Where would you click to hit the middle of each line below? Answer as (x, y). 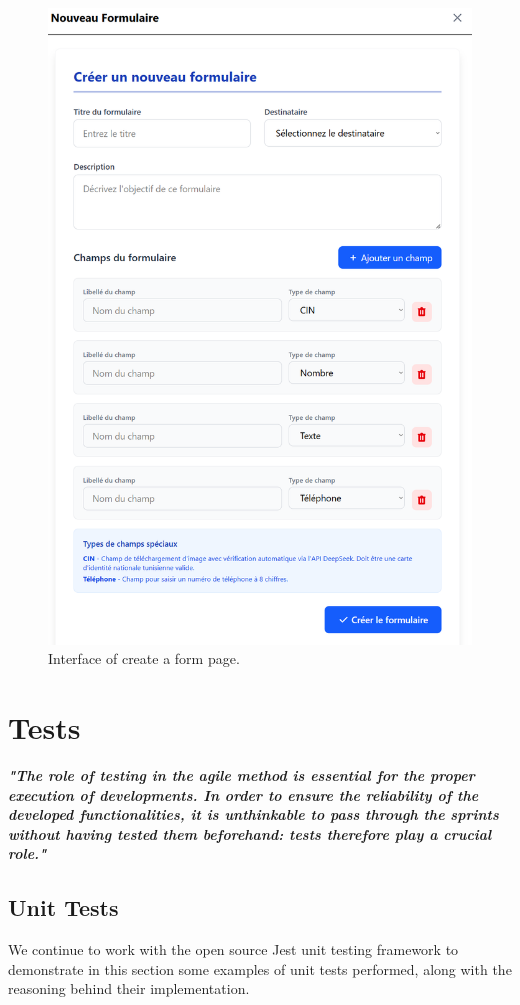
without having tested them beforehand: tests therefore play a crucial (250, 833)
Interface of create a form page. (144, 658)
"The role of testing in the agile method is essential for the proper (241, 774)
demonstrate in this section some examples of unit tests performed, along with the (260, 968)
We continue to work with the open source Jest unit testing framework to (233, 949)
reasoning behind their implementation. (129, 988)
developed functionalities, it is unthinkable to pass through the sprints (253, 814)
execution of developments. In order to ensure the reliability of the (243, 794)
